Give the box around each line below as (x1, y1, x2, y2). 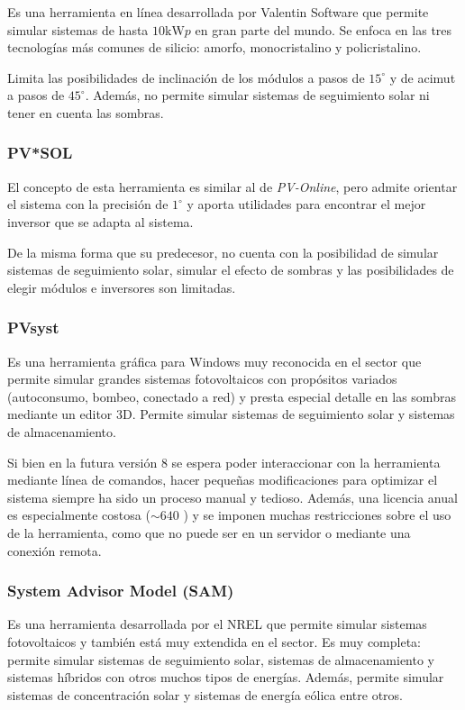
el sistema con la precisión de (7, 195, 169, 214)
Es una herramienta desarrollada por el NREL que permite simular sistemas (7, 614, 427, 633)
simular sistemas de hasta (7, 20, 149, 39)
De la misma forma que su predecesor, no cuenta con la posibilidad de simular (7, 242, 439, 261)
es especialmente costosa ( (7, 505, 150, 524)
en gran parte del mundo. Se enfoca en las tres (195, 20, 452, 39)
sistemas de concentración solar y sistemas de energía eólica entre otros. (7, 685, 403, 704)
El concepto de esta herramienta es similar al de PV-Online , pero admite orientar (7, 177, 458, 196)
